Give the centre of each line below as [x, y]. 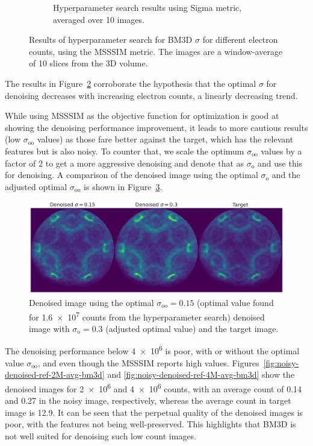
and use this [280, 163]
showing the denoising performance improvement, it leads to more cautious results [156, 127]
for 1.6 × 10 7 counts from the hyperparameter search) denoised [147, 316]
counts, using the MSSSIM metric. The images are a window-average [156, 51]
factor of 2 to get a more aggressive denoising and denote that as [125, 163]
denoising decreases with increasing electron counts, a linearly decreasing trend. [151, 95]
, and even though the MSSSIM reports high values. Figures [148, 362]
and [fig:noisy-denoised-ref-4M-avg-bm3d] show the [201, 374]
